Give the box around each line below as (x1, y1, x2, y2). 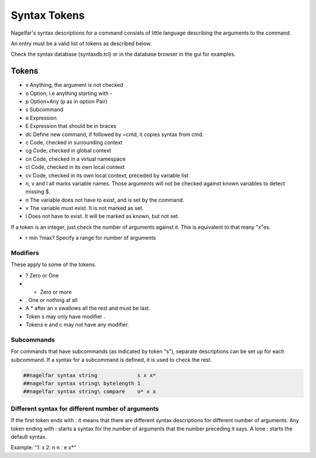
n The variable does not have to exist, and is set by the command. (25, 196, 184, 203)
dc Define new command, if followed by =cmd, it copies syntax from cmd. (25, 131, 204, 138)
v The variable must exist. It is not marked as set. (25, 205, 144, 212)
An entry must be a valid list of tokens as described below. (11, 40, 152, 47)
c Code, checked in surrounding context (25, 138, 123, 146)
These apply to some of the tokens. (11, 261, 97, 268)
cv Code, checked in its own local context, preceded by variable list (25, 172, 188, 179)
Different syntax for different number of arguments (11, 405, 159, 413)
